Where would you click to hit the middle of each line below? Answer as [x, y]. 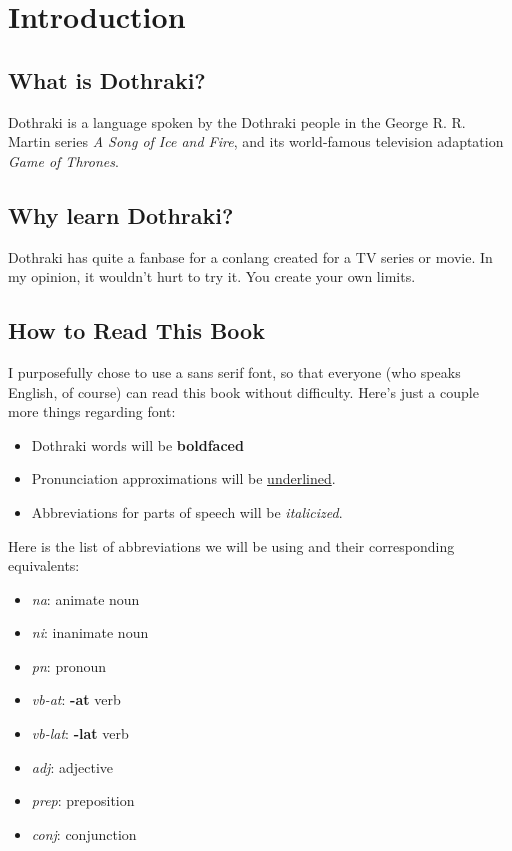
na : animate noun [85, 598]
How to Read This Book [136, 330]
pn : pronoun [69, 665]
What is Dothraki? [107, 79]
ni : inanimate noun [90, 632]
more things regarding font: [92, 411]
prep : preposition [83, 800]
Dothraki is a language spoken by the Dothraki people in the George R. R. [237, 121]
